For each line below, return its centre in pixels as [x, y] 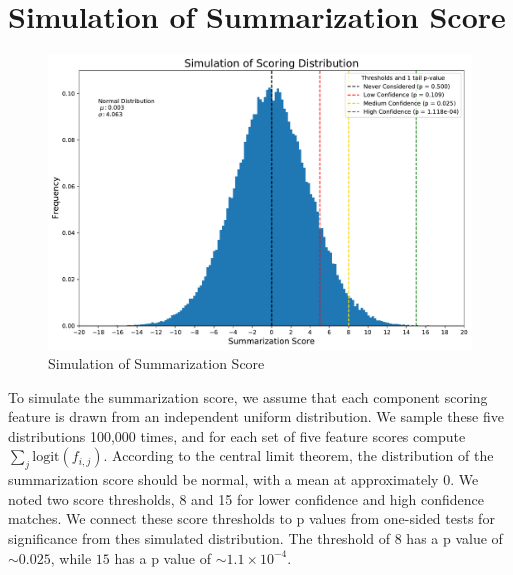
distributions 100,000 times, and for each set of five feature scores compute [237, 435]
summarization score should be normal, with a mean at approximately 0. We [243, 479]
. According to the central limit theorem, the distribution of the [298, 455]
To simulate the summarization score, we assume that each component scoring [248, 396]
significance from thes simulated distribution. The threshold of [199, 538]
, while [71, 557]
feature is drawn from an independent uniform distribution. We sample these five [256, 416]
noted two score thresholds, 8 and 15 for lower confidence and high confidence [246, 498]
